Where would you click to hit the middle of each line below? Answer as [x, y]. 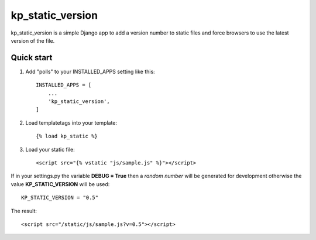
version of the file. [33, 40]
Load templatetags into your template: [71, 122]
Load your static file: [50, 149]
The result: [24, 211]
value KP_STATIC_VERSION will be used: [60, 184]
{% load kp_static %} [67, 136]
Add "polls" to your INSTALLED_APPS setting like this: [90, 71]
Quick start [32, 58]
